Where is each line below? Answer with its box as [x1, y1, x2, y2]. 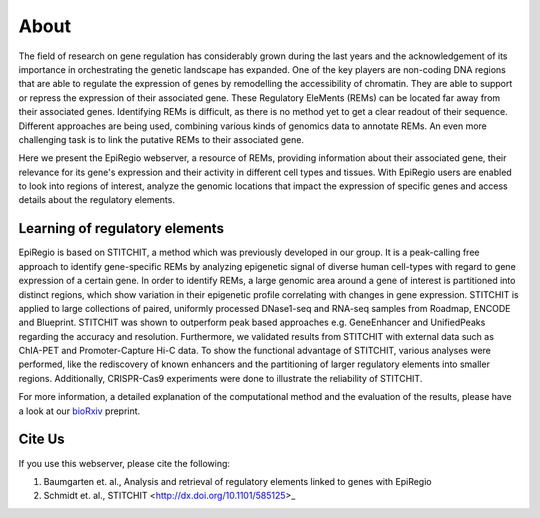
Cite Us [18, 431, 65, 448]
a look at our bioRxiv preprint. [18, 405, 141, 417]
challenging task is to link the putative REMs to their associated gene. [18, 133, 305, 145]
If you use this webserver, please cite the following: [18, 457, 230, 469]
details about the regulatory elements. [18, 194, 175, 206]
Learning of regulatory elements [18, 220, 225, 237]
